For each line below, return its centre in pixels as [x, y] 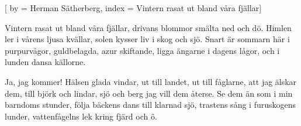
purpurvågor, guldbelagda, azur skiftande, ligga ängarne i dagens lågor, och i [142, 50]
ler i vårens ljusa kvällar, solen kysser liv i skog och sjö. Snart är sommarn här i [147, 39]
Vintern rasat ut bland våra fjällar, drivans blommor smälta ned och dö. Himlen [148, 27]
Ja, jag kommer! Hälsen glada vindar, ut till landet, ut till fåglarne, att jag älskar [151, 81]
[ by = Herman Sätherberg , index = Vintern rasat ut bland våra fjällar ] [133, 8]
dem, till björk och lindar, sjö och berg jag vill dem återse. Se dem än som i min [149, 93]
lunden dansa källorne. [45, 62]
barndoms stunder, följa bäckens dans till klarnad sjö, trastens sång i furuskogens [150, 105]
